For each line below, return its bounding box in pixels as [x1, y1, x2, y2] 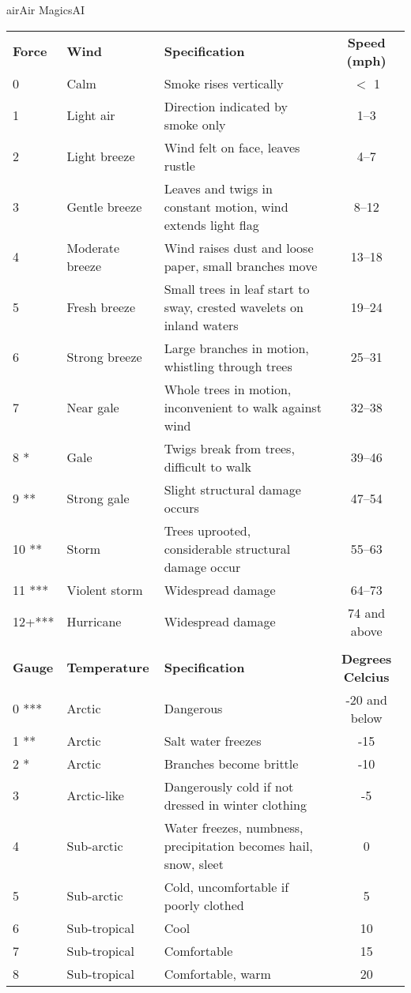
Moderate [66, 238, 120, 257]
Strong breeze [66, 348, 142, 367]
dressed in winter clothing [164, 795, 307, 814]
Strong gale [66, 489, 130, 508]
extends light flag [164, 215, 259, 234]
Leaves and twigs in [164, 179, 273, 197]
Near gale [66, 397, 119, 416]
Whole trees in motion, [164, 379, 292, 398]
